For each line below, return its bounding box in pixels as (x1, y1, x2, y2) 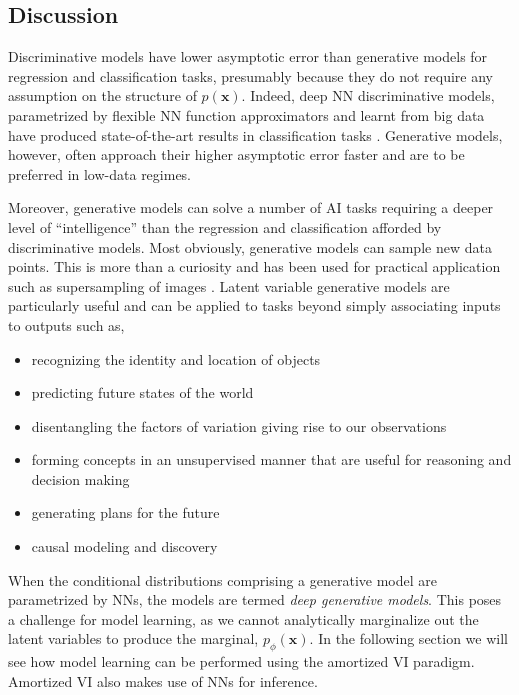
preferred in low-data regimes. (8, 163, 192, 184)
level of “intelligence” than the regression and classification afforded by (8, 216, 442, 237)
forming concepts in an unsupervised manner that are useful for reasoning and (31, 449, 512, 470)
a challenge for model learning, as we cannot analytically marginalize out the (8, 608, 479, 629)
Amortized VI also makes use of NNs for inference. (8, 670, 318, 691)
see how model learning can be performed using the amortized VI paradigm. (8, 651, 475, 672)
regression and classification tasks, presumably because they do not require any (8, 65, 493, 86)
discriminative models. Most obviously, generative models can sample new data (8, 236, 492, 257)
